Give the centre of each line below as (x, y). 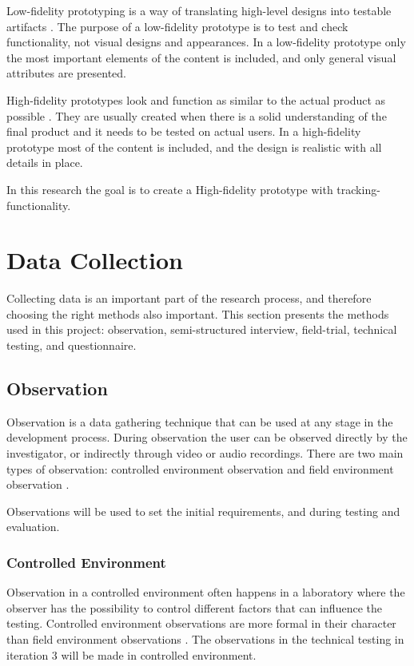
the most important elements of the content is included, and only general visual (201, 57)
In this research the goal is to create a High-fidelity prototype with (170, 189)
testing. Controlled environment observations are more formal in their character (201, 623)
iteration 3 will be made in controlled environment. (131, 654)
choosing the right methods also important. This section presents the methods (198, 313)
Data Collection (95, 260)
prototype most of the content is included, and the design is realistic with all (194, 147)
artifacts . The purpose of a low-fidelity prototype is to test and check (177, 26)
